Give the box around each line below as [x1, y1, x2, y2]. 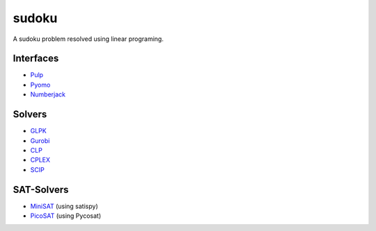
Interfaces [13, 53, 59, 65]
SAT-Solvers [13, 184, 69, 196]
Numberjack [30, 90, 66, 99]
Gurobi [30, 136, 50, 145]
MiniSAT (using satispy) [30, 202, 98, 210]
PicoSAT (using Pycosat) [30, 212, 101, 220]
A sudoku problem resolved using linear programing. [13, 35, 164, 43]
